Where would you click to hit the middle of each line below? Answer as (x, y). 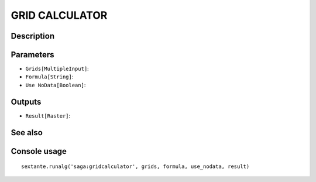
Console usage (39, 151)
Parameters (32, 55)
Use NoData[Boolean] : (56, 85)
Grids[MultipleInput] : (57, 69)
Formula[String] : (49, 77)
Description (33, 36)
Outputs (26, 102)
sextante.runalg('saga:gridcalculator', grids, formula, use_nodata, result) (135, 166)
